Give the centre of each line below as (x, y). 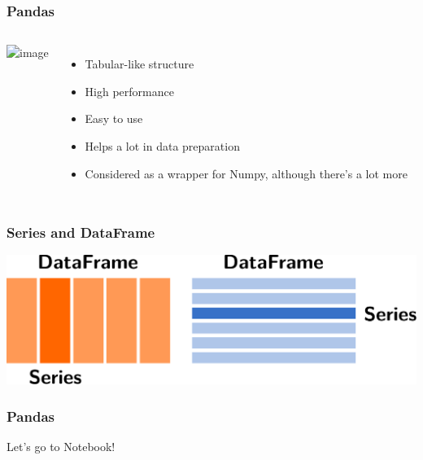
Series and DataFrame (81, 232)
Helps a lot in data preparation (162, 146)
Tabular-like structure (140, 64)
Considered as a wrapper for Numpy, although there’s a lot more (246, 173)
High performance (129, 91)
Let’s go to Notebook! (61, 447)
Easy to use (114, 118)
